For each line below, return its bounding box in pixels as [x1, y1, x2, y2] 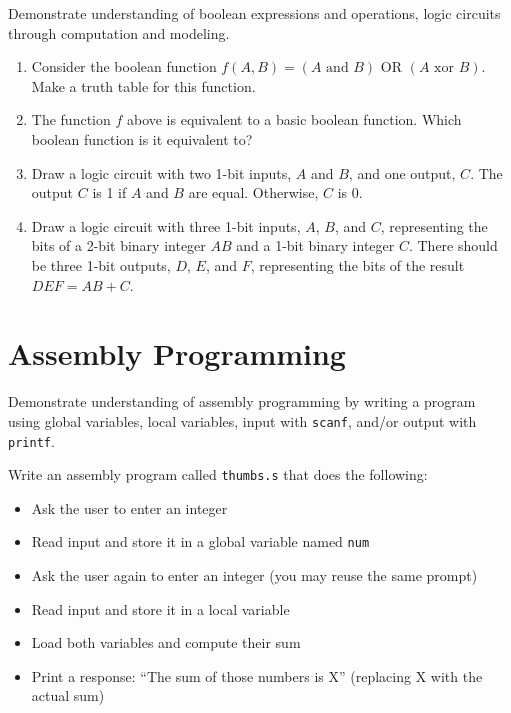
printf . [8, 430, 55, 451]
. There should [408, 235, 498, 256]
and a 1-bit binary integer [236, 235, 395, 256]
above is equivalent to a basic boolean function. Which [126, 109, 462, 130]
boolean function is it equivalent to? [31, 128, 253, 149]
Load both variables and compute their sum [31, 632, 301, 653]
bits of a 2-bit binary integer [31, 235, 206, 256]
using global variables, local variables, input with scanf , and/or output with [8, 410, 477, 431]
